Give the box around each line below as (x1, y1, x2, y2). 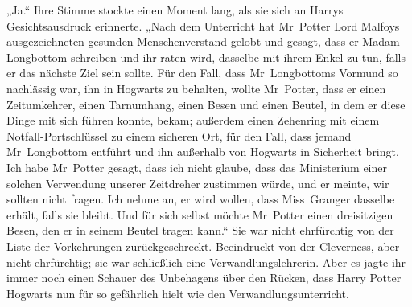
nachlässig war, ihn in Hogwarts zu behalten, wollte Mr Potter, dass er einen (6, 80, 386, 96)
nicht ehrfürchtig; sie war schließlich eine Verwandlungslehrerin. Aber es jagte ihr (6, 253, 406, 270)
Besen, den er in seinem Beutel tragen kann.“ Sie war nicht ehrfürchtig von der (6, 222, 394, 239)
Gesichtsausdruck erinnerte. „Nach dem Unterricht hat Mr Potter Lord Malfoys (6, 17, 400, 34)
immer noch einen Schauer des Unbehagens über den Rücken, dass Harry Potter (6, 269, 402, 286)
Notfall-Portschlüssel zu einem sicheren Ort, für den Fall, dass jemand (6, 127, 352, 144)
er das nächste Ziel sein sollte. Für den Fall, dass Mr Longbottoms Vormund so (6, 64, 398, 81)
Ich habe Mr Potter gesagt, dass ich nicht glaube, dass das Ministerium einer (6, 158, 387, 175)
